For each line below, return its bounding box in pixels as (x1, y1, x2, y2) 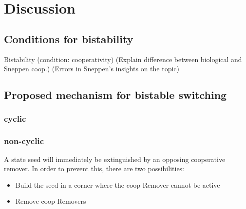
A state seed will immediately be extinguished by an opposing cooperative (4, 154, 226, 164)
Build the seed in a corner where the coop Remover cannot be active (15, 179, 220, 190)
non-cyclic (4, 135, 44, 147)
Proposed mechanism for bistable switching (4, 87, 227, 102)
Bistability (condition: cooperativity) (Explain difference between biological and (4, 54, 242, 64)
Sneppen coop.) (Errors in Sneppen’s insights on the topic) (4, 64, 180, 74)
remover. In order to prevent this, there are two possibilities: (4, 163, 185, 174)
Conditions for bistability (4, 31, 133, 46)
